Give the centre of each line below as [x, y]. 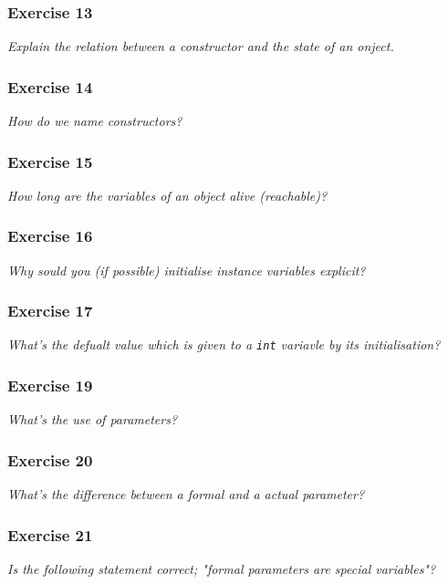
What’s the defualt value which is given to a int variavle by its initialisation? [224, 344]
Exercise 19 [50, 386]
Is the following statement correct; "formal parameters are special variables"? [222, 568]
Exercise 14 [50, 86]
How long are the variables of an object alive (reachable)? [167, 195]
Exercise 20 [50, 459]
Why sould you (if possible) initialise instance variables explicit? [187, 270]
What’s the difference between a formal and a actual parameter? [186, 494]
